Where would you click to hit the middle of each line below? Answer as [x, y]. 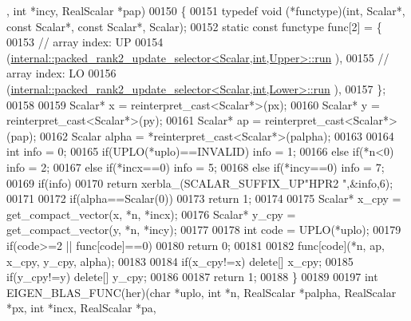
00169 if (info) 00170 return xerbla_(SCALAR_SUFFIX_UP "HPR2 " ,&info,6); [200, 182]
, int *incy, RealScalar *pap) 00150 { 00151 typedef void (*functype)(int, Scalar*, [206, 10]
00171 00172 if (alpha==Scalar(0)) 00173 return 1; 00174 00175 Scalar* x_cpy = [204, 198]
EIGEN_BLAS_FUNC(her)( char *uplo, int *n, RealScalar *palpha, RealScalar [202, 292]
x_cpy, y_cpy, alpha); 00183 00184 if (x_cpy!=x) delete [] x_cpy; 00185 [180, 261]
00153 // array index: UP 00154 [85, 42]
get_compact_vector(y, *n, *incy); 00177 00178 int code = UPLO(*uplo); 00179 [204, 230]
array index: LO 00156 [61, 73]
